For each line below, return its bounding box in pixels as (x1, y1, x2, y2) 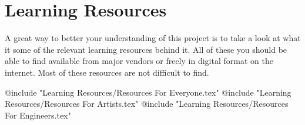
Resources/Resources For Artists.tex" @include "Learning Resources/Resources (5, 97, 289, 110)
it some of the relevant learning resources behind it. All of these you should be (5, 43, 287, 55)
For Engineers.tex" (5, 109, 71, 121)
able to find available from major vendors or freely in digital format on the (5, 55, 273, 67)
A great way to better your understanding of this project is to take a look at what (5, 32, 301, 44)
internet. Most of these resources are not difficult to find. (5, 66, 209, 78)
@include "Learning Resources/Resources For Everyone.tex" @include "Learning (5, 86, 291, 98)
